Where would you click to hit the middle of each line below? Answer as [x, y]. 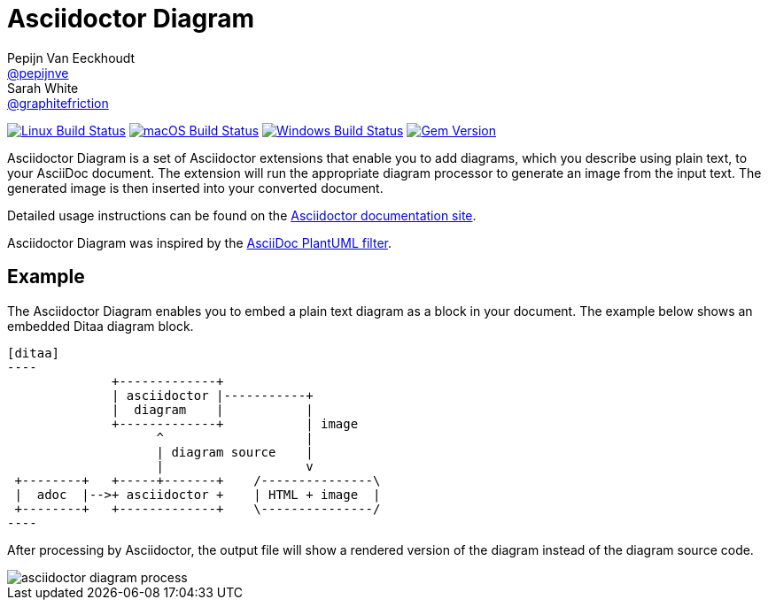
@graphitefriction [58, 103]
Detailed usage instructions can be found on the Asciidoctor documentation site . [242, 215]
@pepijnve [38, 73]
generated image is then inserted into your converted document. [195, 188]
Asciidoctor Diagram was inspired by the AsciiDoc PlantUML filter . [199, 242]
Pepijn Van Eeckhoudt [71, 58]
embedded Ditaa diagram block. [101, 326]
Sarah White [43, 88]
